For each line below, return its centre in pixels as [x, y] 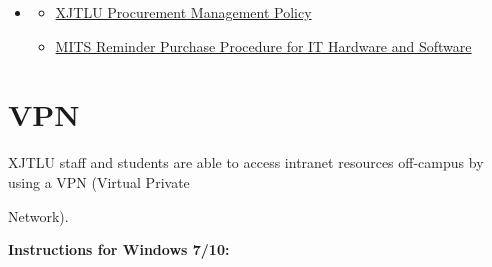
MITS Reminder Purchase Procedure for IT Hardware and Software [263, 45]
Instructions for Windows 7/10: [119, 249]
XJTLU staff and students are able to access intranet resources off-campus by [246, 162]
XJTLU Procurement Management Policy [183, 12]
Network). [38, 215]
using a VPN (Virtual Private [99, 181]
